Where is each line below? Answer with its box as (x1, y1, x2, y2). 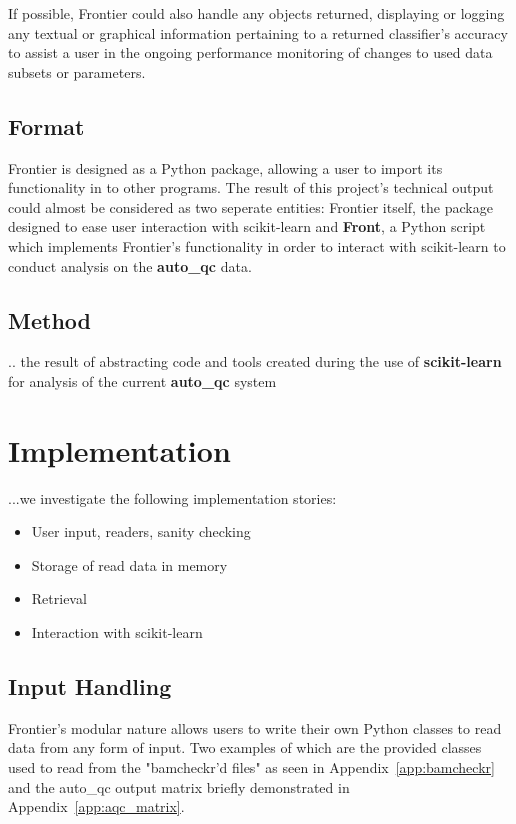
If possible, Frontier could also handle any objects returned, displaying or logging (8, 3, 505, 23)
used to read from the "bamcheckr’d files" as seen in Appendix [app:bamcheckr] (8, 757, 495, 778)
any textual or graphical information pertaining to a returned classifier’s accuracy (8, 22, 508, 43)
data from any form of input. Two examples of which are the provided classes (8, 737, 482, 758)
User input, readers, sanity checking (31, 521, 251, 542)
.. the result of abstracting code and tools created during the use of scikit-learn (8, 351, 502, 372)
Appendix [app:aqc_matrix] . (8, 796, 185, 817)
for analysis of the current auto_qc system (8, 370, 277, 391)
